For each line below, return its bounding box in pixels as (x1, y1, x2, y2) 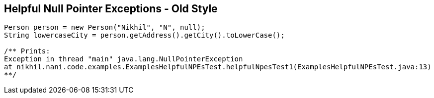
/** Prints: (4, 47, 50, 55)
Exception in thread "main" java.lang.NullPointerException (4, 55, 243, 63)
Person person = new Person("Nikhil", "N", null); (4, 23, 205, 32)
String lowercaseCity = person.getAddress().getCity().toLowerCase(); (4, 31, 285, 40)
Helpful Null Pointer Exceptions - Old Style (4, 2, 218, 15)
